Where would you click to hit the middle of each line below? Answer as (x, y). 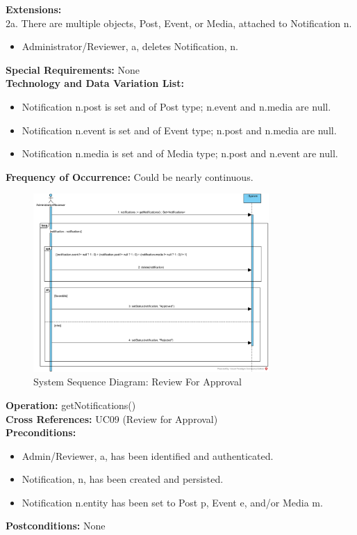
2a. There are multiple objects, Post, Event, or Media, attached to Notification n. (179, 23)
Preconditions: (41, 432)
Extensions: (34, 9)
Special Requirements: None (73, 69)
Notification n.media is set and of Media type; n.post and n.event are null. (180, 153)
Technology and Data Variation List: (95, 83)
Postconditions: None (56, 526)
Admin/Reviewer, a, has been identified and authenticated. (148, 455)
